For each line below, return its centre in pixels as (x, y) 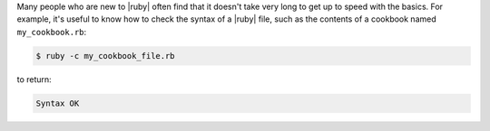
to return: (34, 79)
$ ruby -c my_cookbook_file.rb (106, 56)
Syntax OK (58, 103)
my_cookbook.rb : (52, 32)
